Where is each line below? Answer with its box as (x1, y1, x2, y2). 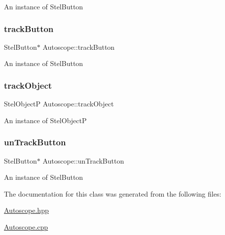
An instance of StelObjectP (4, 115, 87, 125)
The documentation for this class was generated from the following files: (4, 188, 222, 199)
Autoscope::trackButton (42, 41, 115, 52)
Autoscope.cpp (4, 222, 48, 232)
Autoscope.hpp (4, 205, 49, 215)
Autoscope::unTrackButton (42, 155, 124, 166)
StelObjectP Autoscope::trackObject (4, 99, 114, 109)
